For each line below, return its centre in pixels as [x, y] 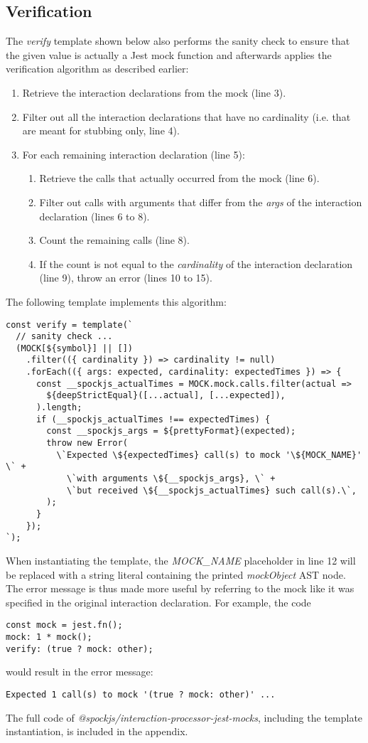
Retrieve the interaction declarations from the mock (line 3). [154, 92]
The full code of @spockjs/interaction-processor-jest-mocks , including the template [184, 717]
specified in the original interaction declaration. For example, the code [158, 602]
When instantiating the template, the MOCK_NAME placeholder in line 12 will [181, 560]
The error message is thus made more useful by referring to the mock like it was [180, 588]
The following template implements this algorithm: [116, 301]
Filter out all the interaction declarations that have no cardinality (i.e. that [186, 116]
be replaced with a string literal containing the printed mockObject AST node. [176, 574]
